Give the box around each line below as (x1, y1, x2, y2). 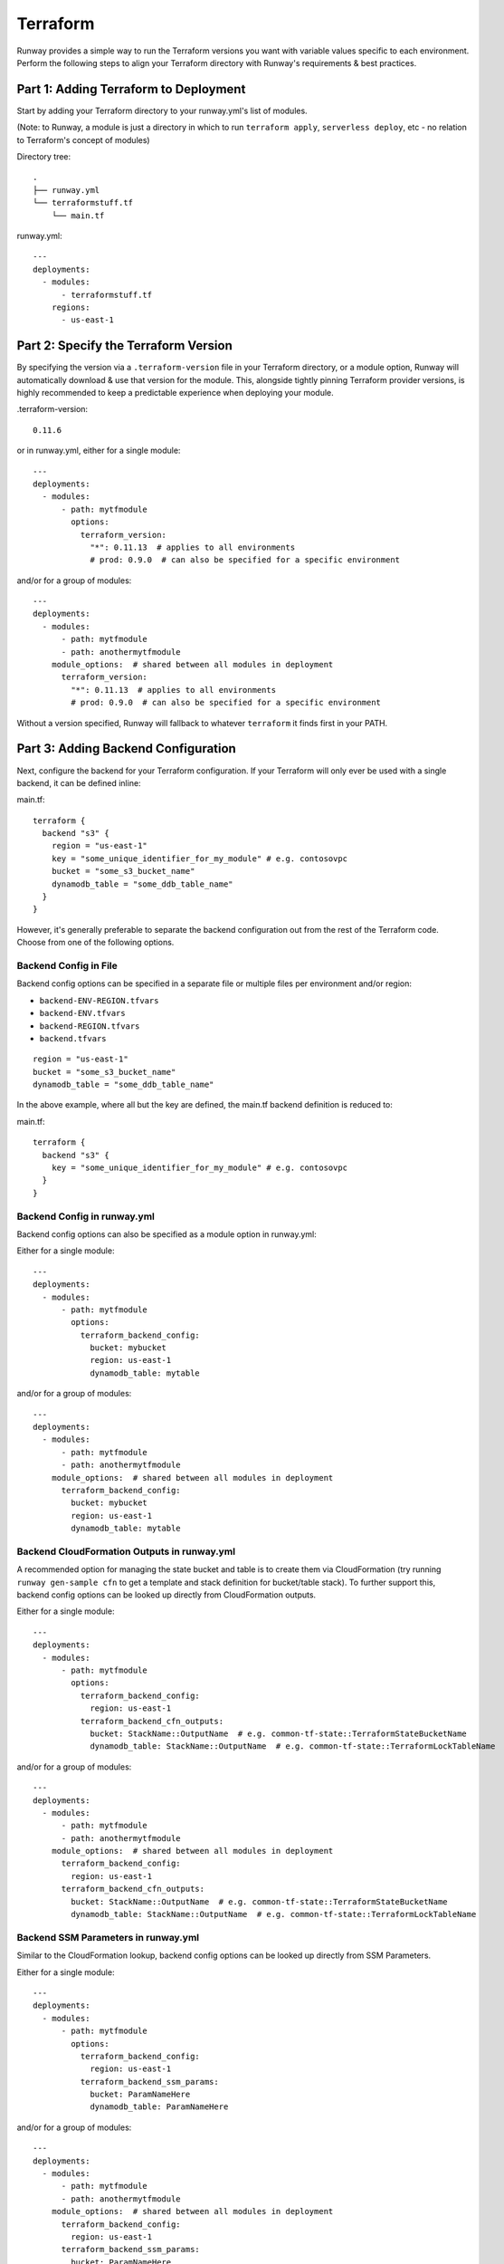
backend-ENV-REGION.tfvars (39, 995, 159, 1005)
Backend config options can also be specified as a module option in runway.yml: (16, 1228, 317, 1240)
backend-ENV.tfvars (39, 1008, 126, 1019)
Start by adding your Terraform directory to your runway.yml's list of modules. (16, 105, 308, 116)
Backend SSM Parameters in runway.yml (16, 1931, 200, 1943)
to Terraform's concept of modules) (16, 134, 150, 145)
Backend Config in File (16, 959, 118, 972)
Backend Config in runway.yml (16, 1210, 156, 1223)
